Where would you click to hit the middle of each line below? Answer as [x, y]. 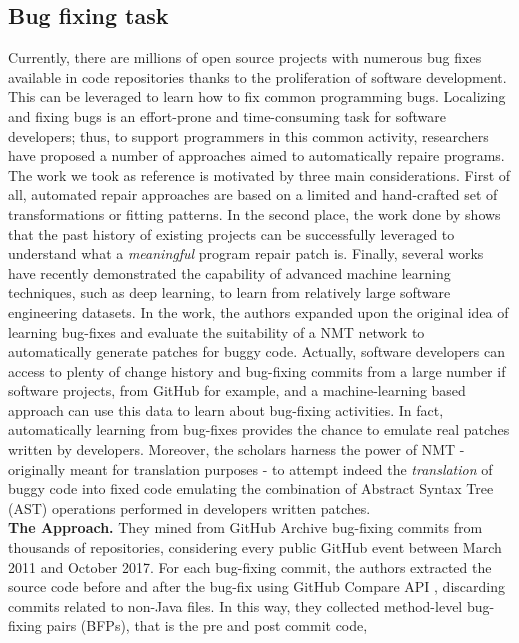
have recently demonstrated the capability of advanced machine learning [229, 272]
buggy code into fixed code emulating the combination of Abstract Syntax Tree [251, 488]
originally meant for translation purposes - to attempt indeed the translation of [250, 468]
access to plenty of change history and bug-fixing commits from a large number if [257, 370]
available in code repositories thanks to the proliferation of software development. [257, 76]
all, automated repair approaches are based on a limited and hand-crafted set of [253, 194]
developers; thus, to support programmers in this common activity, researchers [248, 135]
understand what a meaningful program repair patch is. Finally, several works [246, 253]
